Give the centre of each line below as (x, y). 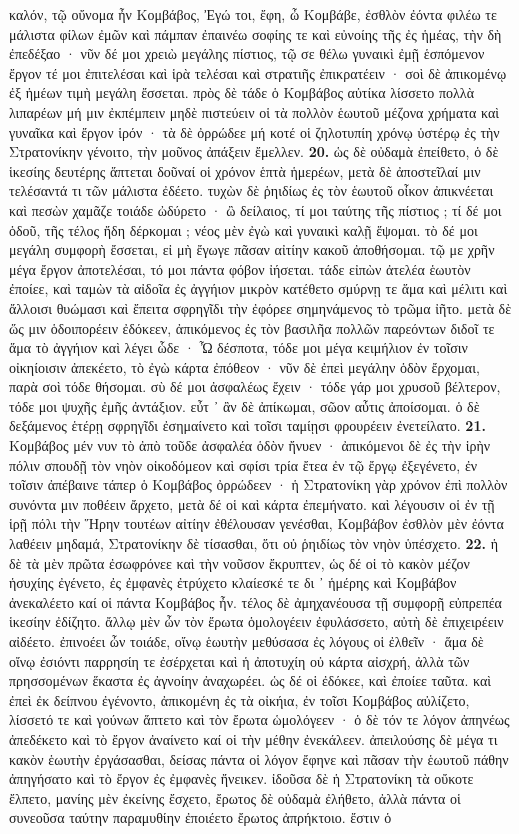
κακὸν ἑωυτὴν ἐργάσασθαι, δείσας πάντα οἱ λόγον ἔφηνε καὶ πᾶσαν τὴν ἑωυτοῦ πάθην (259, 758)
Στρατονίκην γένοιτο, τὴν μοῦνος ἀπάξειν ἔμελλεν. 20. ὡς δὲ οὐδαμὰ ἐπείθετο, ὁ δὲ (254, 151)
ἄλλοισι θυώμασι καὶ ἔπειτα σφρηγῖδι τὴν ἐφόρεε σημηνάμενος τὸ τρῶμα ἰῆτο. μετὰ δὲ (260, 307)
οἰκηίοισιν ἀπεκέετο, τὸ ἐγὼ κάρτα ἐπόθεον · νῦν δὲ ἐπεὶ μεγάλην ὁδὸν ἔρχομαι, (244, 366)
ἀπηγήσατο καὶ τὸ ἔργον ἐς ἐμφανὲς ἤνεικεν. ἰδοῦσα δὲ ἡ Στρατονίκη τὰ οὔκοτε (241, 778)
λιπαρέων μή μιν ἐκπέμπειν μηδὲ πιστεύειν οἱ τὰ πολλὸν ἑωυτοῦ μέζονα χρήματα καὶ (254, 111)
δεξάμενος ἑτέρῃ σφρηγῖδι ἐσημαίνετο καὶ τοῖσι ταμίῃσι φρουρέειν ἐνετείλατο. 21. (247, 425)
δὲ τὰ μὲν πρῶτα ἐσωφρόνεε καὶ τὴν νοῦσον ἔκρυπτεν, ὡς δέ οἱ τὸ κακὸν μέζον (239, 562)
